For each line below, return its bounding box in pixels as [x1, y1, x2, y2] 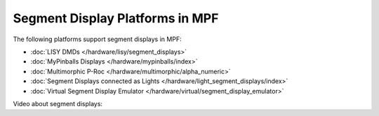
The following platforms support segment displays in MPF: [13, 35, 182, 43]
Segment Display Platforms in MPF [13, 10, 219, 26]
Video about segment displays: [13, 99, 103, 108]
